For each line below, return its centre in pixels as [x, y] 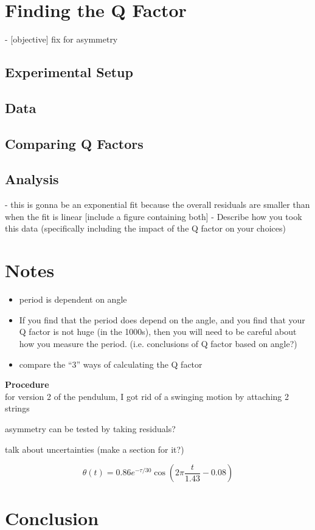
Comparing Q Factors [74, 143]
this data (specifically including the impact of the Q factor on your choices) [145, 228]
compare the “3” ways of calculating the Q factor [111, 364]
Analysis [32, 179]
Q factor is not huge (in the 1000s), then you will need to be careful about [158, 332]
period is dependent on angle [73, 299]
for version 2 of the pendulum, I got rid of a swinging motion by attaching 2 [147, 396]
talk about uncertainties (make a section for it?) [95, 449]
